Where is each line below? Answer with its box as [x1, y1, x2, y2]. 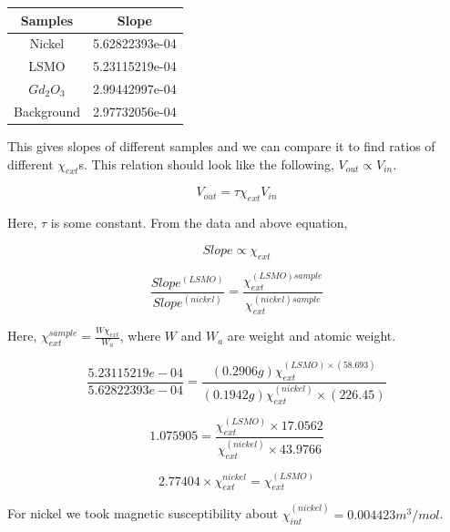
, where [119, 326, 161, 345]
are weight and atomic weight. [227, 326, 396, 345]
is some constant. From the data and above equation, [50, 213, 348, 232]
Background [14, 101, 80, 120]
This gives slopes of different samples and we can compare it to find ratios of [7, 136, 435, 155]
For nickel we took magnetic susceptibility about [7, 504, 279, 523]
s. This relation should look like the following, [78, 154, 334, 173]
